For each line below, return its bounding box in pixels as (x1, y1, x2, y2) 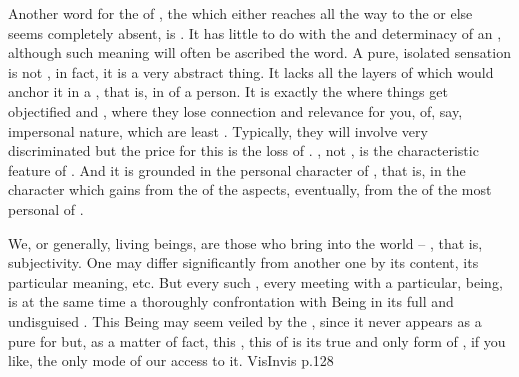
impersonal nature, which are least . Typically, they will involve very (8, 120, 428, 141)
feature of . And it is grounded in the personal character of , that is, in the (8, 159, 466, 180)
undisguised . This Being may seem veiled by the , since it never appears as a (8, 310, 482, 331)
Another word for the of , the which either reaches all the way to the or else (8, 3, 473, 23)
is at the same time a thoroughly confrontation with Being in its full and (8, 291, 454, 312)
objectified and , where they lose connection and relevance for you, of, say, (8, 100, 463, 121)
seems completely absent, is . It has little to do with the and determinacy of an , (8, 22, 502, 43)
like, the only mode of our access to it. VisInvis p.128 (8, 350, 334, 371)
